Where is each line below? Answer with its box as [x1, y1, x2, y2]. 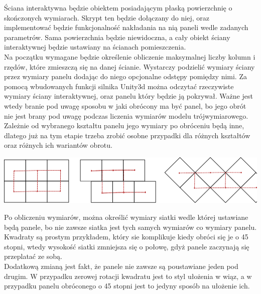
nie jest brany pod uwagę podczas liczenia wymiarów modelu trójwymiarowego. [4, 110, 248, 121]
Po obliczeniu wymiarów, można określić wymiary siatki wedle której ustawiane [4, 212, 248, 222]
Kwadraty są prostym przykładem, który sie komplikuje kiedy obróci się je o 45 [4, 231, 248, 242]
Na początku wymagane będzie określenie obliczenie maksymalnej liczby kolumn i [4, 51, 255, 62]
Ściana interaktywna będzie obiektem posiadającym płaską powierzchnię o [4, 3, 232, 13]
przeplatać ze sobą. [4, 251, 62, 261]
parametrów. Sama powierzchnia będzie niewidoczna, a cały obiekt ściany [4, 32, 230, 42]
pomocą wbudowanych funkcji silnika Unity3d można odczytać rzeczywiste [4, 81, 234, 91]
